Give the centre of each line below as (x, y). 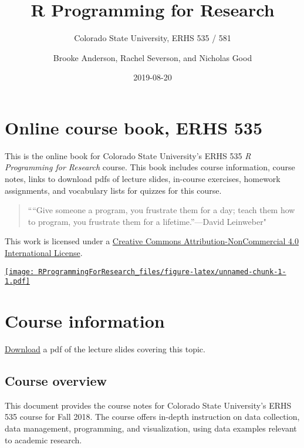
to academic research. (43, 439)
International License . (44, 252)
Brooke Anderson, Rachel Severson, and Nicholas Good (153, 57)
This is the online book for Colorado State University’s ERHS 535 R (128, 155)
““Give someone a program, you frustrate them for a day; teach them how (161, 210)
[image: (20, 272)
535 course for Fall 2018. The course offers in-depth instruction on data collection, (152, 417)
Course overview (56, 381)
